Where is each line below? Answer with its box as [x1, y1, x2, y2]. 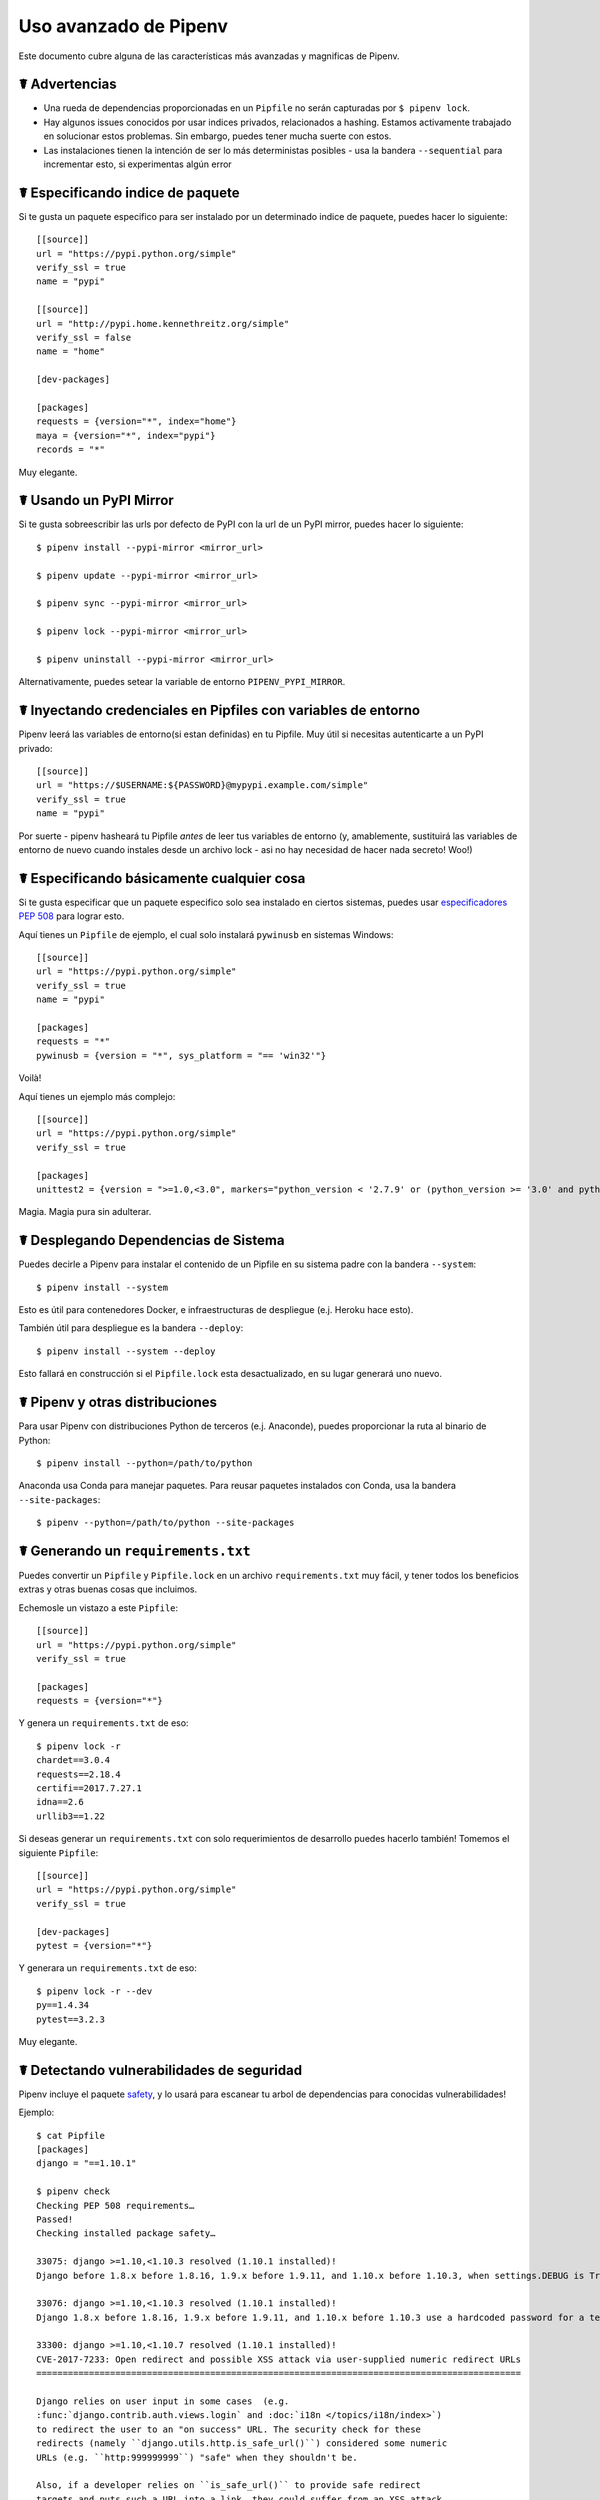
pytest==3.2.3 [36, 2013, 105, 2025]
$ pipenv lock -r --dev [36, 1985, 153, 1997]
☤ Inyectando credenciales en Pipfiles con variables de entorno [18, 702, 420, 719]
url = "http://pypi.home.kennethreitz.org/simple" [36, 318, 290, 329]
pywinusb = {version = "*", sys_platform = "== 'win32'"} [36, 1050, 327, 1061]
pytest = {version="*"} [36, 1940, 153, 1951]
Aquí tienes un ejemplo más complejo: [18, 1090, 176, 1102]
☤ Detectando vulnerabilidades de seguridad [18, 2061, 303, 2079]
